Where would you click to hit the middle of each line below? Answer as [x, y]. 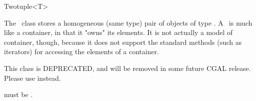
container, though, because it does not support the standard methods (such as [123, 42]
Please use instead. [32, 78]
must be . [18, 94]
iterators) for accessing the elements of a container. [82, 51]
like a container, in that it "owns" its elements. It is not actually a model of [118, 32]
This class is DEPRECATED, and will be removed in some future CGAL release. [128, 68]
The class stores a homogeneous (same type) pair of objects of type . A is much [128, 22]
